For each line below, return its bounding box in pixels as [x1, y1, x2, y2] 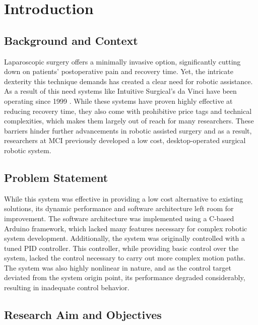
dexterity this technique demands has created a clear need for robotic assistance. [4, 76, 253, 86]
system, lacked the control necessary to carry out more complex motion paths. [4, 252, 245, 263]
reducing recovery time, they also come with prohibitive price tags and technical [4, 105, 252, 116]
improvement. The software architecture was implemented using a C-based [4, 213, 234, 223]
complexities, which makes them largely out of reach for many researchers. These [4, 115, 254, 126]
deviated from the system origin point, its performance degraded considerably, [4, 272, 245, 283]
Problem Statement [4, 169, 108, 185]
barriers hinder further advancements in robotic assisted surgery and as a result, [4, 125, 252, 136]
